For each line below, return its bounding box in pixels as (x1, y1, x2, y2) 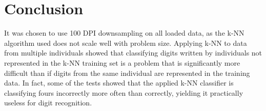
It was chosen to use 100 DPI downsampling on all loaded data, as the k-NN (4, 27, 244, 38)
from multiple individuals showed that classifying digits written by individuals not (4, 47, 262, 58)
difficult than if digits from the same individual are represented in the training (4, 67, 250, 78)
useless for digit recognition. (4, 97, 92, 108)
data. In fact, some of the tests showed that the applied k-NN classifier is (4, 77, 234, 88)
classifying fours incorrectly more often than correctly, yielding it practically (4, 87, 243, 98)
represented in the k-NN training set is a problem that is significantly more (4, 57, 240, 68)
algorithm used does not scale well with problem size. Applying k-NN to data (4, 37, 247, 48)
